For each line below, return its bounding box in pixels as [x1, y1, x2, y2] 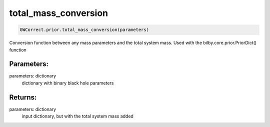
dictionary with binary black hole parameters [21, 80, 114, 86]
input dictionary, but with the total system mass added [21, 113, 133, 119]
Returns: [9, 93, 37, 101]
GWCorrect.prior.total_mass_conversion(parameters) [19, 27, 149, 32]
